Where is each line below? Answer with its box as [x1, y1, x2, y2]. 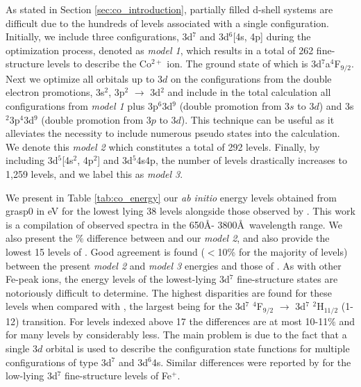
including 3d [6, 153, 58, 167]
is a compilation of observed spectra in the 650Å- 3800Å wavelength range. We [6, 217, 342, 231]
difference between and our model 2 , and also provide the [87, 231, 330, 245]
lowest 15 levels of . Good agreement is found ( [6, 244, 205, 258]
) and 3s [319, 99, 354, 113]
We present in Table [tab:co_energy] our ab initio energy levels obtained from [6, 190, 337, 204]
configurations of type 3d [6, 354, 112, 369]
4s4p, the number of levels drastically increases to [136, 153, 347, 167]
